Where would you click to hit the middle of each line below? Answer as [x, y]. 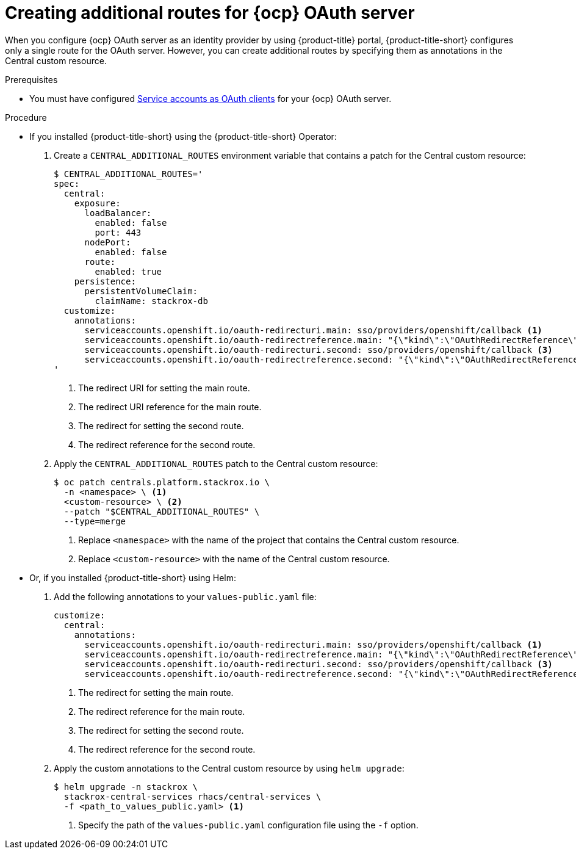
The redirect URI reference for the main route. [170, 407]
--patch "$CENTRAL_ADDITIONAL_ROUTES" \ [162, 511]
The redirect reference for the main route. [162, 711]
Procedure [26, 117]
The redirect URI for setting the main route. [164, 388]
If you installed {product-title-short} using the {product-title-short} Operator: [183, 136]
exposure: [97, 203]
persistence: [105, 281]
